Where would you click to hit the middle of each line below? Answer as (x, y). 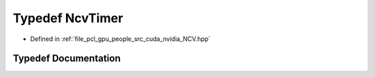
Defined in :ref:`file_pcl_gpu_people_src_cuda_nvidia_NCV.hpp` (120, 39)
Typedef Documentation (67, 59)
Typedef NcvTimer (68, 18)
